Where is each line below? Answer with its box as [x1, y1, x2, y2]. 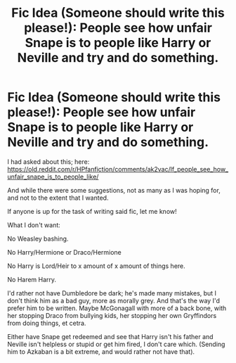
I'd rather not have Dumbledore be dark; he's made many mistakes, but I [7, 288, 216, 297]
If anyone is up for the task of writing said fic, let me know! [7, 207, 177, 215]
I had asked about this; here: [7, 157, 90, 166]
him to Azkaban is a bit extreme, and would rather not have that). [7, 347, 195, 356]
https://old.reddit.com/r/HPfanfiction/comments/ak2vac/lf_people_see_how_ [7, 165, 229, 173]
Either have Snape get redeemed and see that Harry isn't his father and [7, 332, 214, 340]
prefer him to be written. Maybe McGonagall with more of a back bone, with [7, 304, 227, 312]
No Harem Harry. [7, 275, 57, 284]
